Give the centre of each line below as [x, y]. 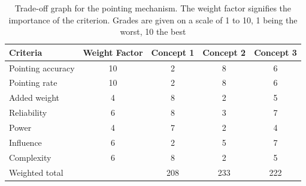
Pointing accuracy [42, 67]
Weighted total [36, 172]
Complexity [30, 157]
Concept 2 [224, 52]
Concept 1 [173, 52]
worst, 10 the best [153, 31]
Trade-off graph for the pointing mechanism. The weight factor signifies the [153, 8]
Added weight [34, 97]
